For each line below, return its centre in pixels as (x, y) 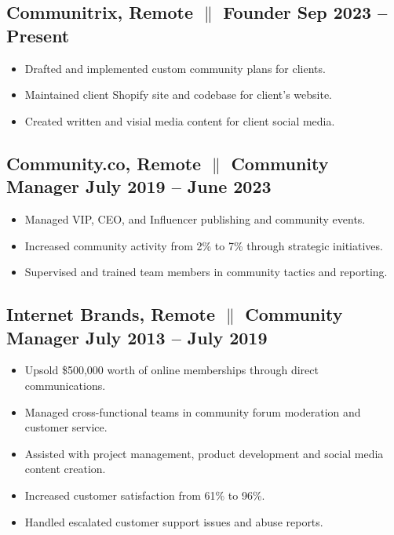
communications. (65, 385)
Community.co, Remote (104, 163)
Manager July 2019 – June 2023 (139, 186)
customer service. (66, 427)
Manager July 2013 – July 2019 (137, 337)
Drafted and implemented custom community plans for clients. (175, 68)
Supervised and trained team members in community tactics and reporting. (206, 272)
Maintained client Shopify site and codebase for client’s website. (178, 95)
